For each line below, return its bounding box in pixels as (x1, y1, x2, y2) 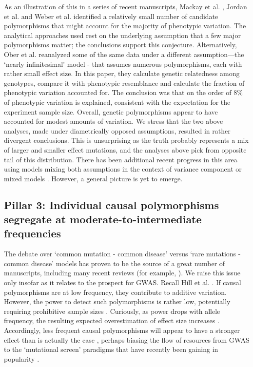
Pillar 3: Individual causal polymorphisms (4, 197, 219, 212)
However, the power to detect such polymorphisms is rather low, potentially (4, 296, 231, 307)
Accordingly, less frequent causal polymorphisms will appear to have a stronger (4, 325, 240, 335)
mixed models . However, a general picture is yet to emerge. (4, 173, 183, 183)
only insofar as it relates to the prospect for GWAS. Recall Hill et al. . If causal (4, 277, 241, 288)
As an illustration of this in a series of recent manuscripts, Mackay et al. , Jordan (4, 1, 247, 11)
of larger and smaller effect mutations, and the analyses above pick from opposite (4, 144, 247, 155)
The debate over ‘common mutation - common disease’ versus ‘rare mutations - (4, 249, 241, 259)
